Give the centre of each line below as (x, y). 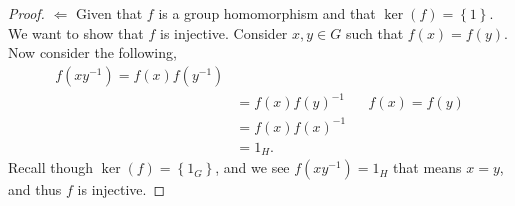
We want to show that (76, 32)
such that (374, 32)
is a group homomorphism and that (267, 13)
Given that (109, 13)
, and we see (252, 167)
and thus (35, 189)
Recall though (50, 167)
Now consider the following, (92, 52)
